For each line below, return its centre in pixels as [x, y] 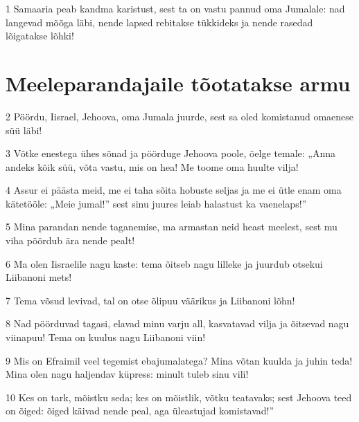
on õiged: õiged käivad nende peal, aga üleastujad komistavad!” [140, 411]
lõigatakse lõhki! [40, 36]
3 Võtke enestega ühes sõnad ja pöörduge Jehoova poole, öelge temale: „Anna [171, 153]
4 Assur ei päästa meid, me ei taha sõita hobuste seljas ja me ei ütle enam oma [174, 190]
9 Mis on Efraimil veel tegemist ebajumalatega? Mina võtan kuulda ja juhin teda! [179, 360]
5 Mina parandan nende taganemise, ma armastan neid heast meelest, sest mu [172, 227]
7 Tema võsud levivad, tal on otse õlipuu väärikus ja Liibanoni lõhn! [150, 300]
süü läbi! [24, 130]
